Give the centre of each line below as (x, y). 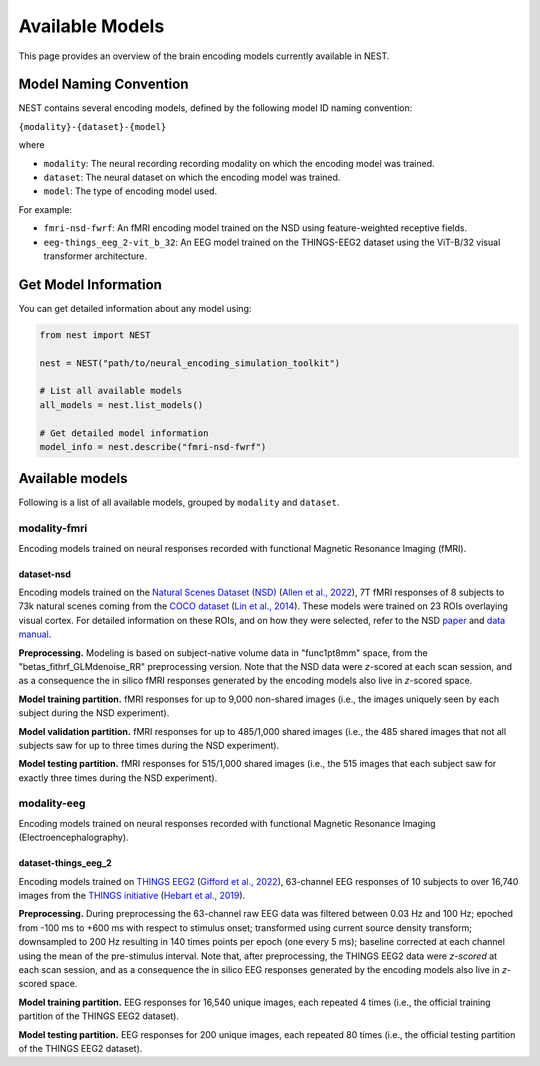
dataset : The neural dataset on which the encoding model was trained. (192, 177)
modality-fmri (53, 528)
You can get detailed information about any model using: (135, 308)
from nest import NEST (95, 334)
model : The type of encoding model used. (130, 191)
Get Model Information (90, 284)
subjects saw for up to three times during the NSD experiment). (149, 745)
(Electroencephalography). (73, 837)
